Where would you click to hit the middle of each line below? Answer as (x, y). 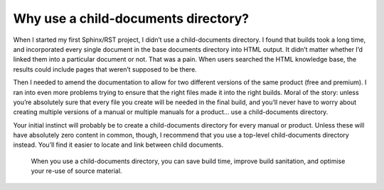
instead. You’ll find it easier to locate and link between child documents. (118, 145)
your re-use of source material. (76, 171)
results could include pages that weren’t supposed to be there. (105, 69)
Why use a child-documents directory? (131, 18)
